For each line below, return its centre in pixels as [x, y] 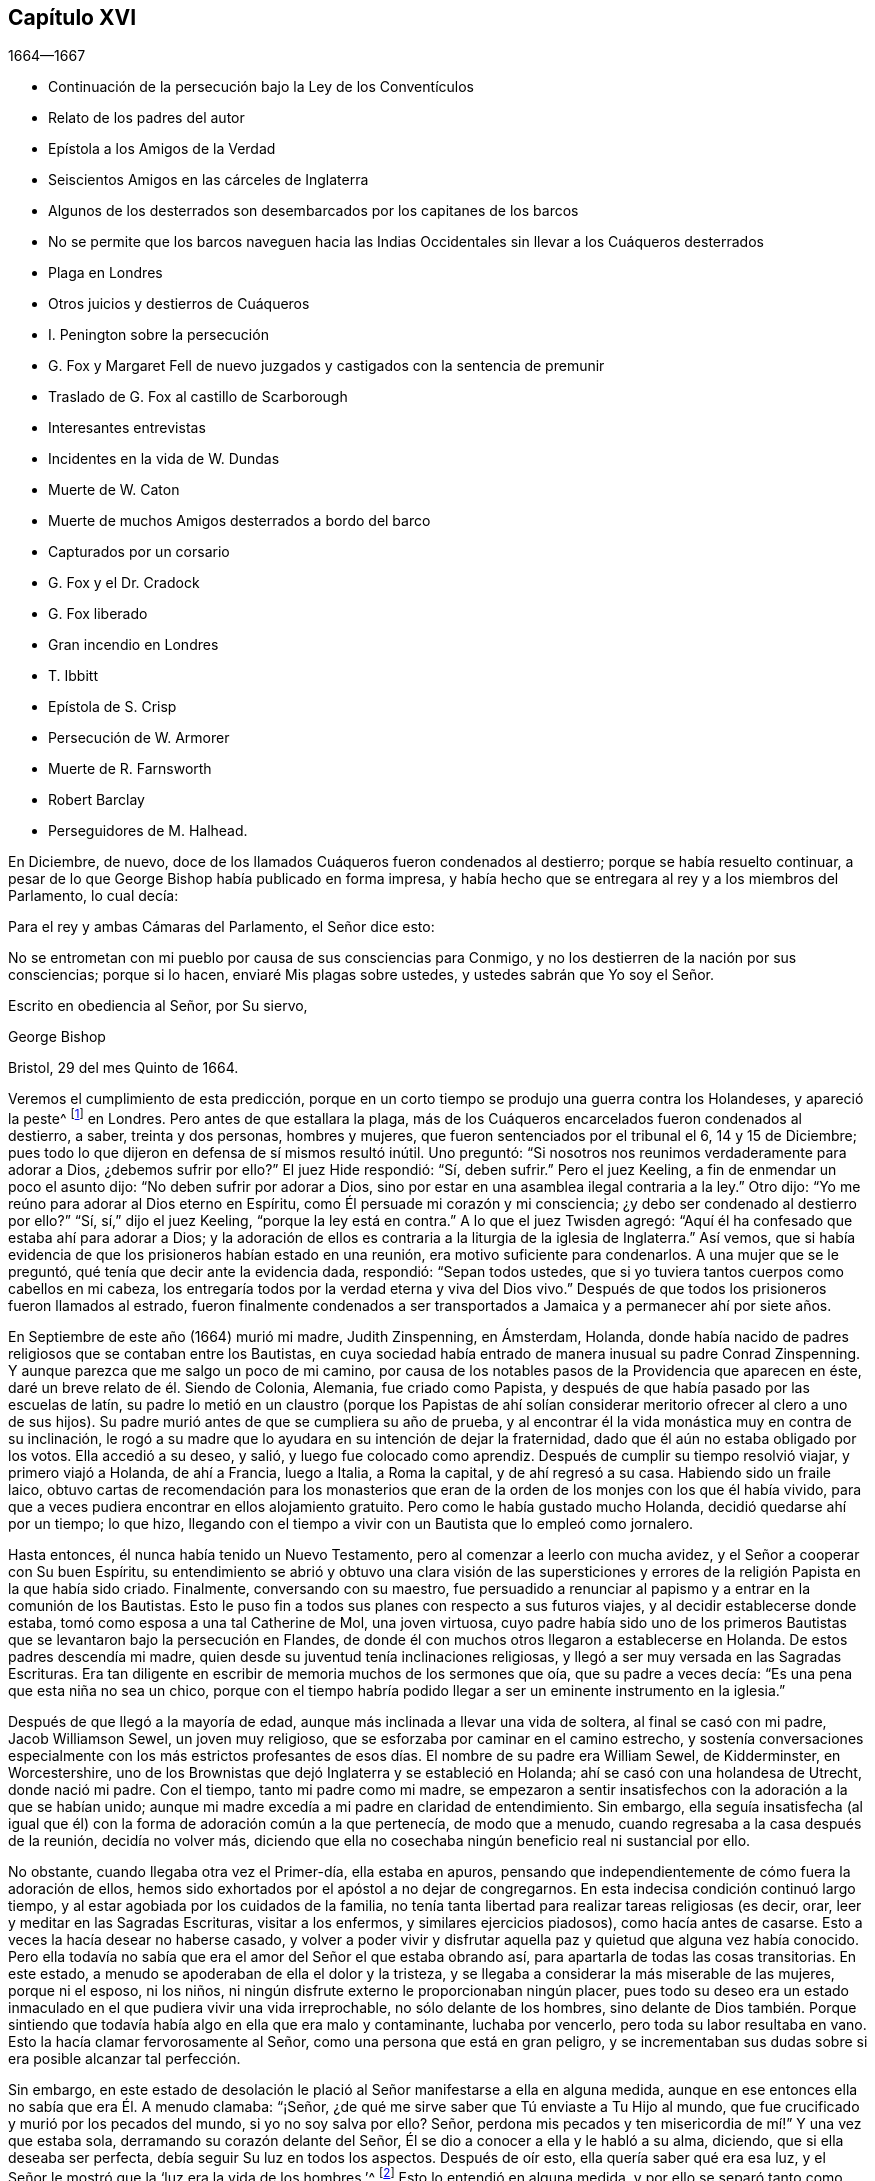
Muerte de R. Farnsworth [130, 769]
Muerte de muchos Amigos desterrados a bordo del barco [239, 521]
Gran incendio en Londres [133, 645]
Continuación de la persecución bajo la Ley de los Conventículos [261, 87]
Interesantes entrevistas [127, 428]
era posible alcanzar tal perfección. [124, 2059]
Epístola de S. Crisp [112, 707]
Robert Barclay [96, 800]
